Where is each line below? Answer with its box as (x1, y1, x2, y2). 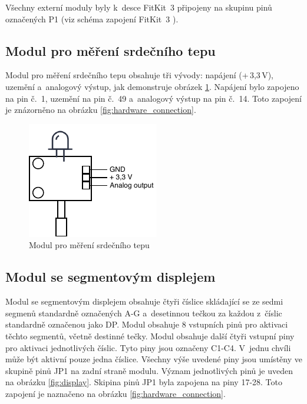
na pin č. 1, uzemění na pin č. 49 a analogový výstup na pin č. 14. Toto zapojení (5, 92, 302, 104)
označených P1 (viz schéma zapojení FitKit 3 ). (5, 12, 179, 25)
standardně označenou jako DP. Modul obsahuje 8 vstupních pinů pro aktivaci (5, 318, 288, 330)
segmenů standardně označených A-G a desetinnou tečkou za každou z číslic (5, 306, 282, 319)
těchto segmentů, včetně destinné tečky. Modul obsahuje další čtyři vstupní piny (5, 329, 295, 342)
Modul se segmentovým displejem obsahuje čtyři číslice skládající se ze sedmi (5, 295, 283, 308)
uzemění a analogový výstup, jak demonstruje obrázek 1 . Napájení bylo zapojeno (5, 80, 299, 92)
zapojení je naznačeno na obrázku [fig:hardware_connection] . (5, 387, 226, 399)
